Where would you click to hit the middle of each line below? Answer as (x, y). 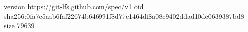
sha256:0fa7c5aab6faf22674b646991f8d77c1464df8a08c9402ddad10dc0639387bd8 (124, 16)
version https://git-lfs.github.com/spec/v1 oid (74, 6)
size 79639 (19, 25)
